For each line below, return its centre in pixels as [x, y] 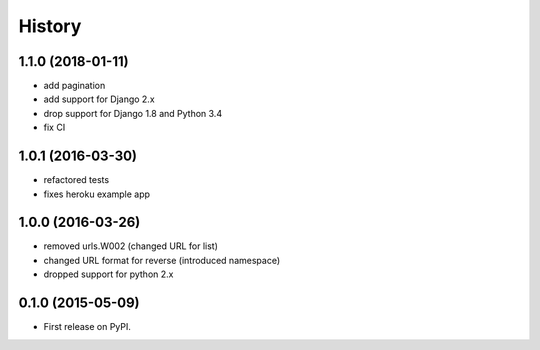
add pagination [74, 86]
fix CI [54, 127]
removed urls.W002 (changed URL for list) [131, 246]
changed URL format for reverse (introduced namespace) [161, 260]
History [50, 26]
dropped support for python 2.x [108, 274]
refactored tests [76, 180]
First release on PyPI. [87, 327]
